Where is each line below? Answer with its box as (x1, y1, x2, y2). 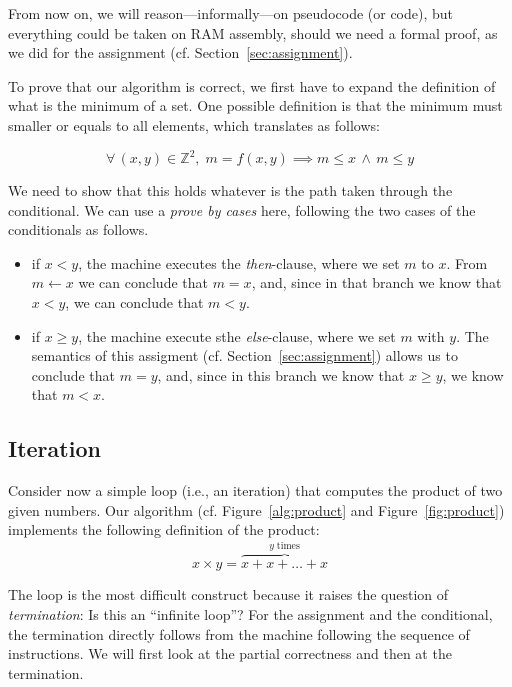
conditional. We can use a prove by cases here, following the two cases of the (8, 199, 476, 220)
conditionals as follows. (8, 219, 149, 240)
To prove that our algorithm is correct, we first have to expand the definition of (8, 75, 496, 96)
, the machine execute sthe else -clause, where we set (78, 325, 396, 346)
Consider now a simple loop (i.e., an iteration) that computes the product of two (8, 480, 503, 501)
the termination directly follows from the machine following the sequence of (8, 623, 470, 644)
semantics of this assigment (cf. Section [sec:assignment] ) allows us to (31, 345, 458, 366)
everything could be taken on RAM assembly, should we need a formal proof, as (8, 22, 498, 43)
